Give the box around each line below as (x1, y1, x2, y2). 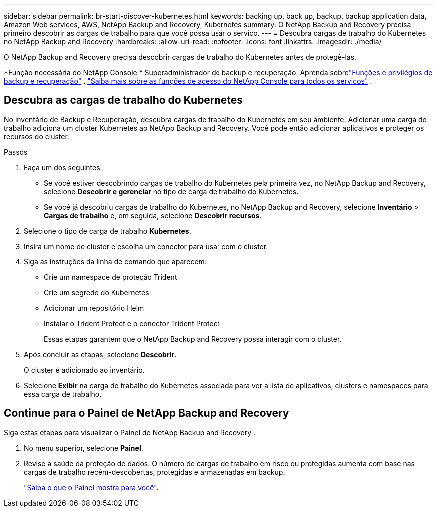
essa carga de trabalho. (24, 389, 102, 398)
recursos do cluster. (4, 132, 69, 141)
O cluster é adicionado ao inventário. (24, 365, 145, 374)
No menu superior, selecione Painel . (24, 443, 143, 452)
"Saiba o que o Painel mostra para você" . (24, 483, 159, 492)
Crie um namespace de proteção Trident (44, 272, 177, 281)
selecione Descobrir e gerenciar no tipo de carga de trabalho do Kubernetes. (44, 187, 299, 196)
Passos (4, 147, 28, 156)
